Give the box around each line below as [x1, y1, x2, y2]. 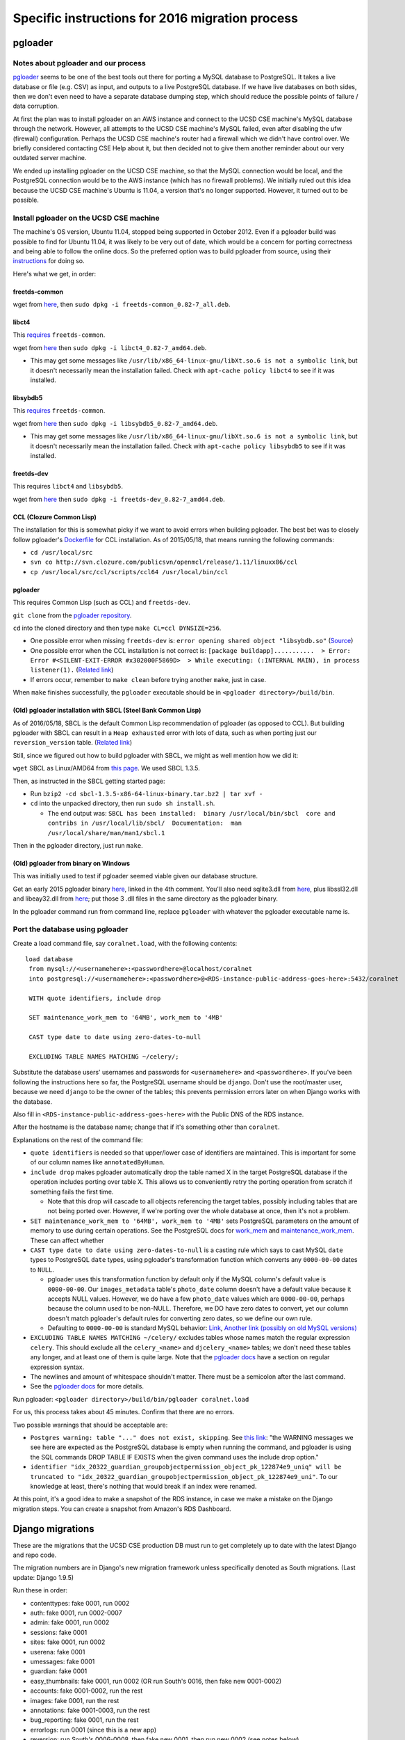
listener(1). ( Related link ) [30, 665, 114, 674]
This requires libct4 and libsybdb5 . [13, 482, 124, 491]
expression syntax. [30, 1363, 85, 1371]
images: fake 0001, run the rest [30, 1696, 119, 1705]
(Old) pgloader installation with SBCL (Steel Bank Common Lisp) [13, 706, 201, 715]
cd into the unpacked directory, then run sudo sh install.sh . [30, 799, 215, 807]
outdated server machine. [13, 154, 87, 162]
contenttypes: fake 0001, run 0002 [30, 1599, 130, 1607]
